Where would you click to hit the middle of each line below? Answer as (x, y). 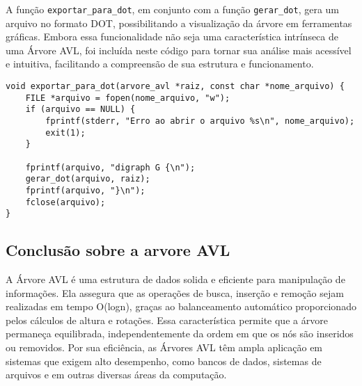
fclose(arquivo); (65, 202)
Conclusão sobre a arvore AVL (118, 250)
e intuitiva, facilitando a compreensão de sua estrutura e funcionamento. (160, 64)
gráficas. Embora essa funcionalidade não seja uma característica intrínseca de (172, 37)
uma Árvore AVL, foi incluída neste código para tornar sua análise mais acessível (179, 50)
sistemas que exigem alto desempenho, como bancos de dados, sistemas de (164, 361)
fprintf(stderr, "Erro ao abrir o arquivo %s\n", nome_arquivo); (200, 121)
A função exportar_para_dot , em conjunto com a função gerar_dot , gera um (173, 9)
